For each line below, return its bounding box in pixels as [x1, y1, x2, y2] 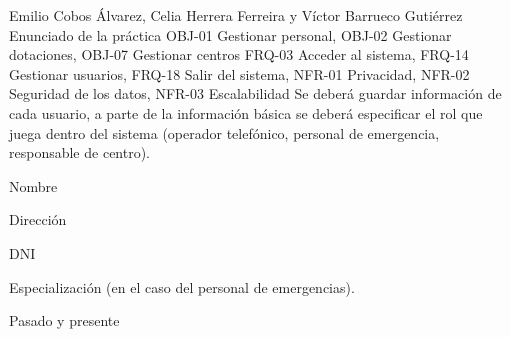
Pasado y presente [9, 310, 120, 331]
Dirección [9, 209, 67, 230]
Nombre [9, 175, 58, 196]
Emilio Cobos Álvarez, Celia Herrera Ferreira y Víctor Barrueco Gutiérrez [9, 5, 463, 25]
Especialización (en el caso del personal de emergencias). [9, 276, 355, 297]
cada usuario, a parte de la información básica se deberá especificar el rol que [9, 102, 483, 123]
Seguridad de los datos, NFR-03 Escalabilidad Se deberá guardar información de [9, 83, 502, 104]
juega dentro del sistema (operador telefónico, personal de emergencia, [9, 122, 440, 143]
